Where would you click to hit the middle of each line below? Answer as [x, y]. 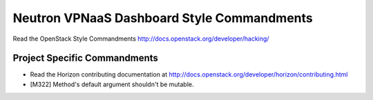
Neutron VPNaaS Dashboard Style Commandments [163, 18]
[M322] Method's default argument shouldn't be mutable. [112, 84]
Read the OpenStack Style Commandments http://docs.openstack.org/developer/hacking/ [141, 39]
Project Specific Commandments [86, 58]
